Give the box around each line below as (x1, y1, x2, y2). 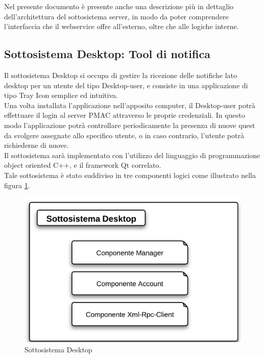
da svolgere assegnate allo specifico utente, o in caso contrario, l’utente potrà (4, 130, 244, 140)
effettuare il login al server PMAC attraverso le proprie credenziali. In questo (4, 110, 245, 120)
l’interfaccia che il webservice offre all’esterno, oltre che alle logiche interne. (4, 21, 239, 32)
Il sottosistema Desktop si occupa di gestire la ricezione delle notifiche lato (4, 69, 237, 80)
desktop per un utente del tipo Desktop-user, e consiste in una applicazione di (4, 80, 248, 90)
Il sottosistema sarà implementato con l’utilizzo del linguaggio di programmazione (4, 149, 260, 160)
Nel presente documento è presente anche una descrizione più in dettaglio (4, 1, 234, 11)
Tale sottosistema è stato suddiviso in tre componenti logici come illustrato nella (4, 169, 256, 180)
